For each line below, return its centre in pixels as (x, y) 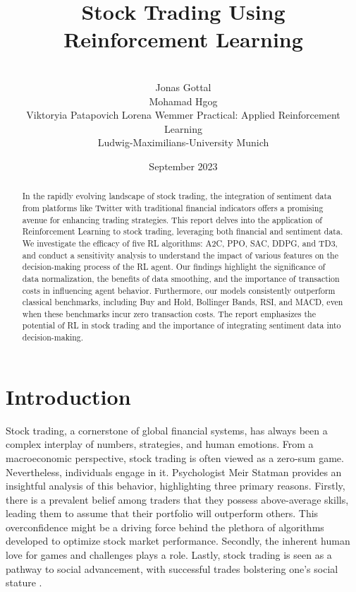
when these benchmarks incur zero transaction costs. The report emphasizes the (169, 313)
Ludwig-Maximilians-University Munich (183, 142)
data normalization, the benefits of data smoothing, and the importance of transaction (181, 278)
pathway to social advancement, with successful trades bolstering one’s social (172, 568)
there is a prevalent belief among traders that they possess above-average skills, (177, 499)
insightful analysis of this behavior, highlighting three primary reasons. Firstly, (176, 486)
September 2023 (183, 166)
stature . (24, 582)
